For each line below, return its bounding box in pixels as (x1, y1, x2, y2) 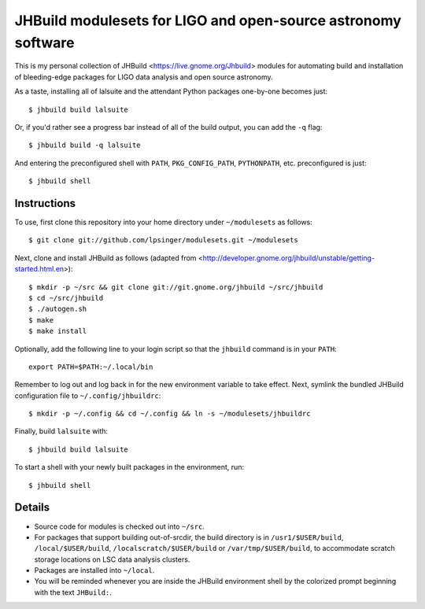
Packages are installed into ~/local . (34, 566, 155, 575)
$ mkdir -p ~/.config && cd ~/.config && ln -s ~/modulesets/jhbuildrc (28, 409, 311, 419)
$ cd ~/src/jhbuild (28, 293, 104, 302)
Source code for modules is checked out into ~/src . (34, 522, 205, 531)
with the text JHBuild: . (34, 587, 112, 597)
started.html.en (14, 264, 65, 274)
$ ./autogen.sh (28, 304, 87, 314)
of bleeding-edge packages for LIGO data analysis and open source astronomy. (14, 72, 273, 82)
